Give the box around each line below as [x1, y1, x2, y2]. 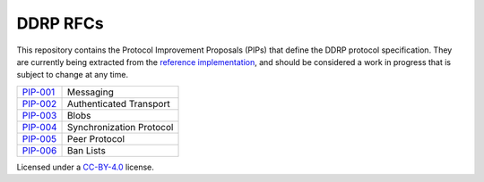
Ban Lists [67, 144, 107, 156]
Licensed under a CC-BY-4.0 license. [16, 161, 154, 172]
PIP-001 [22, 86, 56, 98]
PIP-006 [22, 144, 57, 156]
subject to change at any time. [16, 70, 129, 80]
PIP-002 [22, 97, 57, 110]
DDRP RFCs [16, 13, 104, 33]
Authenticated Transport [67, 97, 170, 110]
